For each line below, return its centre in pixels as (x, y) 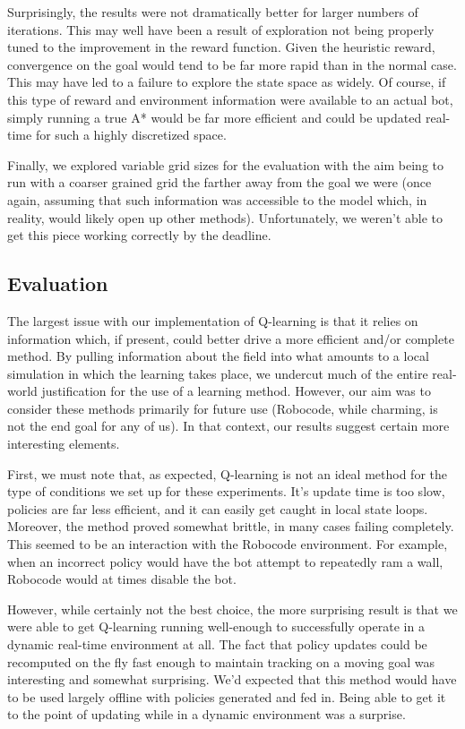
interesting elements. (64, 444)
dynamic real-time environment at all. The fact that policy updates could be (217, 644)
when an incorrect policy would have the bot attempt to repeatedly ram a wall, (225, 561)
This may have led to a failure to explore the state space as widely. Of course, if (227, 82)
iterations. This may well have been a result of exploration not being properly (221, 29)
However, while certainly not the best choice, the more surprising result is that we (232, 609)
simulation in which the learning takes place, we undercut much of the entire (218, 373)
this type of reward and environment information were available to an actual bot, (230, 99)
